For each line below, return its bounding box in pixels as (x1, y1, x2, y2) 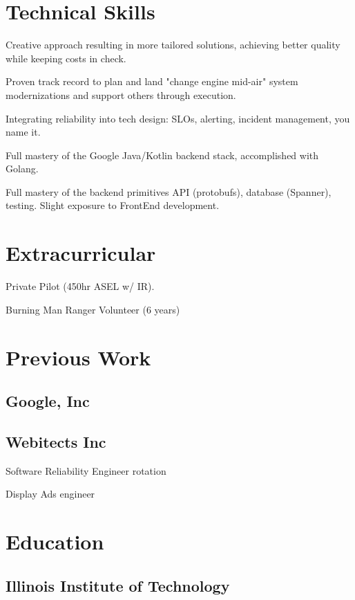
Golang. (6, 161, 39, 176)
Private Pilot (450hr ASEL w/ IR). (6, 279, 155, 293)
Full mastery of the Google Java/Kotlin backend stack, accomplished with (6, 147, 319, 162)
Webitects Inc (6, 430, 106, 452)
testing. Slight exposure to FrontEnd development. (6, 198, 220, 212)
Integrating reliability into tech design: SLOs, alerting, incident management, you (6, 111, 350, 125)
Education (6, 527, 104, 556)
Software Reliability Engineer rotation (6, 463, 166, 478)
